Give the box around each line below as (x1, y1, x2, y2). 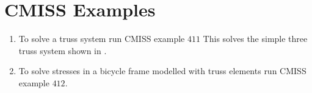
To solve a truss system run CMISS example (18, 32, 185, 45)
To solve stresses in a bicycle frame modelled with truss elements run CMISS (18, 64, 307, 77)
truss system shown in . (18, 44, 107, 57)
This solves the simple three (203, 32, 308, 45)
